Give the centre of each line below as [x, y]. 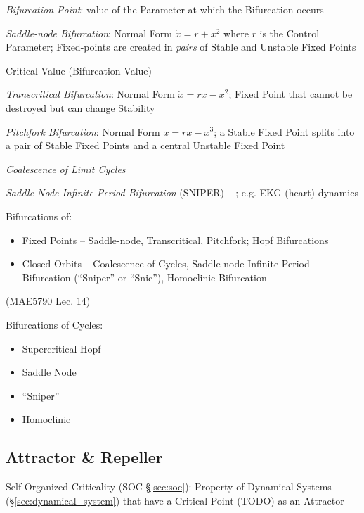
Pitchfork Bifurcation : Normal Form [83, 131]
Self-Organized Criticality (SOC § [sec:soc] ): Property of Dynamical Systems [169, 487]
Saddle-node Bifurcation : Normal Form [89, 33]
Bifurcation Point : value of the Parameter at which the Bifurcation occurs [165, 9]
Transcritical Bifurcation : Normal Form [90, 94]
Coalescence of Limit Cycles [66, 169]
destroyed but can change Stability [80, 107]
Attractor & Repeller [84, 457]
